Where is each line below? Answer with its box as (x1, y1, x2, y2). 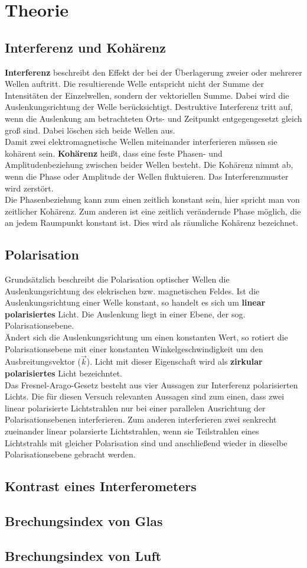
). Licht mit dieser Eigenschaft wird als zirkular (86, 355, 263, 368)
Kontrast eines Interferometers (5, 477, 197, 495)
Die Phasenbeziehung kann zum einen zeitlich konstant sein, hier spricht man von (5, 193, 300, 206)
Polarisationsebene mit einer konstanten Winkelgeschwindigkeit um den (5, 342, 263, 355)
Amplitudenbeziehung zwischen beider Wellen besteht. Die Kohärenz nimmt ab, (5, 158, 293, 171)
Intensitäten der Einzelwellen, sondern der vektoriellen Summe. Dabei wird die (5, 89, 289, 101)
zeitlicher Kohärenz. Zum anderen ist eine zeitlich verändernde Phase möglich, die (5, 205, 301, 217)
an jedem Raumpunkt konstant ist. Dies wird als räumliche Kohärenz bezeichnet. (5, 216, 299, 229)
